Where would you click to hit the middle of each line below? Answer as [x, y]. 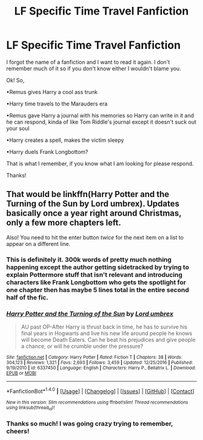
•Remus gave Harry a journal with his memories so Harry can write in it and [100, 115]
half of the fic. [27, 297]
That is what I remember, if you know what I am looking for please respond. [100, 163]
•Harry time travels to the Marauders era [57, 104]
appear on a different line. [38, 244]
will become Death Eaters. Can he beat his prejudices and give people [108, 339]
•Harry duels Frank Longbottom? [47, 152]
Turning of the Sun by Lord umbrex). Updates [93, 204]
